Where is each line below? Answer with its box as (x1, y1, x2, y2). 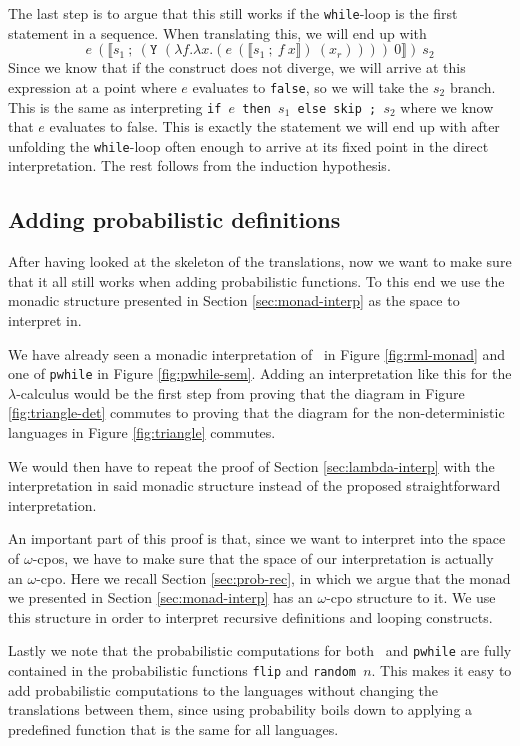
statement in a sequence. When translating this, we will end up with (8, 22, 427, 43)
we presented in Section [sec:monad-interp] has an (8, 587, 313, 608)
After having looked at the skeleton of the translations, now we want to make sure (8, 251, 512, 272)
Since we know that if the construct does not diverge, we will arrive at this (8, 57, 466, 78)
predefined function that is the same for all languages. (8, 718, 339, 739)
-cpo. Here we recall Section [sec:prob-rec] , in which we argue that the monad (36, 567, 511, 588)
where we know (400, 96, 494, 117)
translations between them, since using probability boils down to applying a (8, 699, 473, 720)
